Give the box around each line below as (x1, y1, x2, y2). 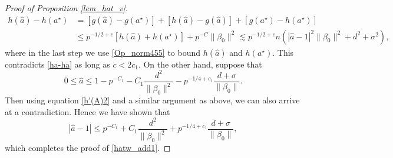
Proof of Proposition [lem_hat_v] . (5, 2, 128, 14)
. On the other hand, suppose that (138, 58, 262, 70)
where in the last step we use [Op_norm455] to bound (5, 46, 201, 58)
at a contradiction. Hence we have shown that (5, 105, 170, 117)
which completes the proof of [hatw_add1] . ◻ (5, 141, 171, 153)
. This (272, 46, 294, 58)
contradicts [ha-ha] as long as (5, 58, 110, 70)
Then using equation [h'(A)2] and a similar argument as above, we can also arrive (5, 93, 300, 106)
